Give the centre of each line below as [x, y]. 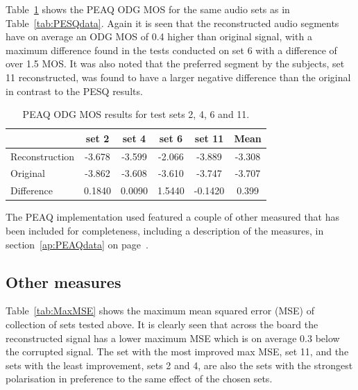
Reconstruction [43, 156]
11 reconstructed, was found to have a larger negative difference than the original [178, 77]
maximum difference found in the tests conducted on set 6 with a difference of [171, 50]
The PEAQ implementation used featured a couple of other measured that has [173, 217]
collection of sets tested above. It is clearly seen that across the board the [162, 324]
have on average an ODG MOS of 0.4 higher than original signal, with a [159, 36]
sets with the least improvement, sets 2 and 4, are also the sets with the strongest [179, 365]
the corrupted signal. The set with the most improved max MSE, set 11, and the [177, 351]
